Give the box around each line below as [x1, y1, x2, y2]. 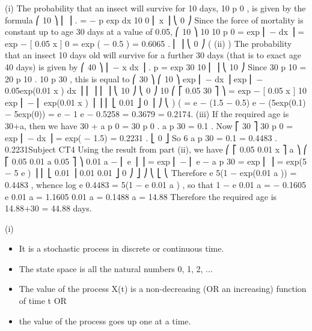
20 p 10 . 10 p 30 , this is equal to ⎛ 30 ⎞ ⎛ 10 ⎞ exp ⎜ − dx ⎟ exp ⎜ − [5, 72, 263, 85]
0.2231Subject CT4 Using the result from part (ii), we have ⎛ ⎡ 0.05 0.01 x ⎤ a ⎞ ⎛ [5, 143, 308, 156]
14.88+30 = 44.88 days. [5, 202, 92, 214]
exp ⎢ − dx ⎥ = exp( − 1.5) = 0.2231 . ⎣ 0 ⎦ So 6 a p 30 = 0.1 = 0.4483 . [5, 131, 278, 144]
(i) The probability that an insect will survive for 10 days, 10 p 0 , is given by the [5, 2, 306, 14]
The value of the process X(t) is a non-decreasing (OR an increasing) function [19, 282, 307, 295]
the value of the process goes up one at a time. [19, 314, 191, 327]
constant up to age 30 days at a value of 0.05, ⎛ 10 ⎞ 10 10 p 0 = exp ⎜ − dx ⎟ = [5, 25, 305, 38]
